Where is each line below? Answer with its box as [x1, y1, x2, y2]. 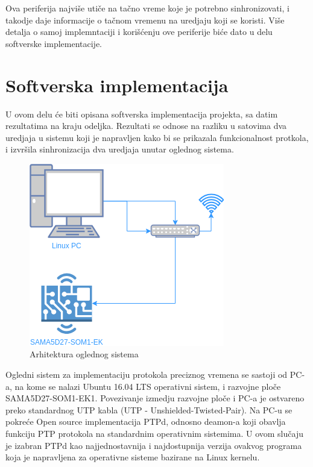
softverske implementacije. [5, 37, 103, 49]
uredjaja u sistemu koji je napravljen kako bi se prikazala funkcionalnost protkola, [5, 131, 309, 143]
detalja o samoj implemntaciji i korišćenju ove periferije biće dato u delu [5, 25, 273, 38]
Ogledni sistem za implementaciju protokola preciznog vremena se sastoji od [5, 368, 288, 381]
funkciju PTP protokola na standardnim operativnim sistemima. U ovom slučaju [5, 427, 303, 440]
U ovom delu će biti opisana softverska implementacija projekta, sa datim [5, 107, 278, 120]
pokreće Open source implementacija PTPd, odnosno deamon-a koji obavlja [5, 415, 286, 428]
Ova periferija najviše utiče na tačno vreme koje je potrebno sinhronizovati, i [5, 2, 289, 14]
